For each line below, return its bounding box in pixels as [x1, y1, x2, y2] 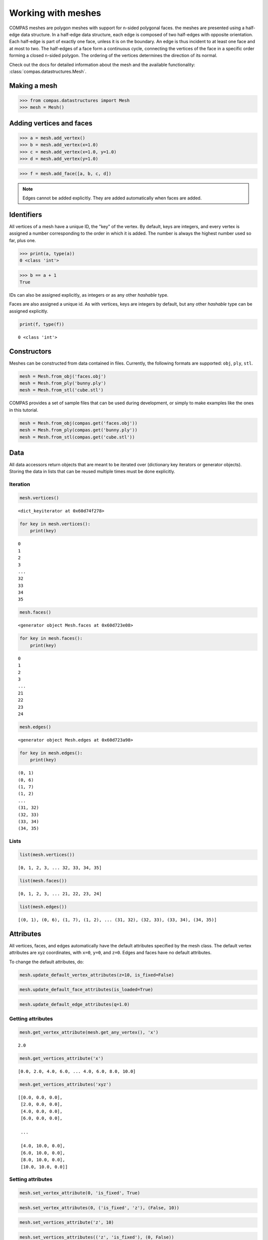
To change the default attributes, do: [9, 959, 84, 965]
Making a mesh [9, 81, 58, 90]
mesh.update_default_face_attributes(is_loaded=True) [19, 987, 153, 992]
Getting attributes [9, 1015, 53, 1022]
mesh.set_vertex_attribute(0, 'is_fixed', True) [19, 1190, 140, 1196]
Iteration [9, 481, 30, 488]
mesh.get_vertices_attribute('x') [19, 1055, 104, 1061]
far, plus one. [9, 237, 36, 243]
